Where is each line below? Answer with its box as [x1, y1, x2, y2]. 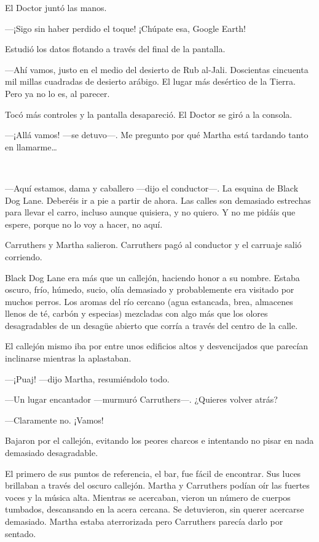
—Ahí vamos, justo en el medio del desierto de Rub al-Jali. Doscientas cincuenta [5, 63, 309, 75]
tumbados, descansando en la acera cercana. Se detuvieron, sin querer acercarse [5, 503, 304, 516]
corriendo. [5, 250, 42, 263]
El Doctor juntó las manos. [5, 1, 107, 14]
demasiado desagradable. [5, 446, 98, 459]
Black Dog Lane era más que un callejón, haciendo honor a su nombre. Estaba [5, 271, 300, 284]
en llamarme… [5, 140, 57, 153]
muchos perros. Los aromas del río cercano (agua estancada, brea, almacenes [5, 295, 293, 308]
